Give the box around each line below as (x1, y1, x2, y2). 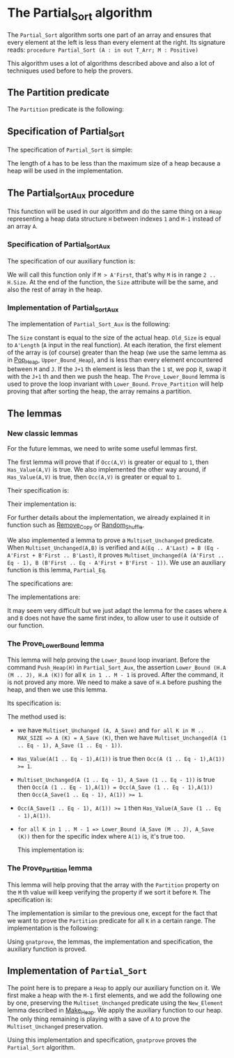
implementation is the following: (7, 924, 99, 932)
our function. (7, 621, 45, 630)
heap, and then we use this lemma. (7, 686, 108, 694)
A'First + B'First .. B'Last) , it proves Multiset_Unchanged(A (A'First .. (7, 551, 225, 559)
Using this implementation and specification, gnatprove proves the (7, 1036, 197, 1044)
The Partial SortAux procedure (7, 187, 134, 201)
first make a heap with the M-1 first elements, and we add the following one (7, 991, 222, 999)
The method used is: (7, 713, 66, 721)
